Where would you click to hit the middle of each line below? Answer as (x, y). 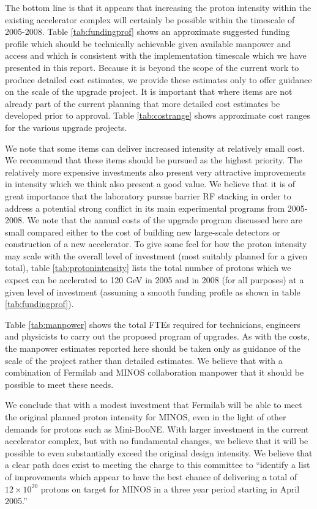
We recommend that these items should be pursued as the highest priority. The (154, 160)
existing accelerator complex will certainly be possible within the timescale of (150, 19)
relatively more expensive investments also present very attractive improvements (155, 172)
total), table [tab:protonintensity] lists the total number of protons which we (148, 268)
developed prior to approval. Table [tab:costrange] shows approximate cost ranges (158, 115)
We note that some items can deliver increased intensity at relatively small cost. (155, 148)
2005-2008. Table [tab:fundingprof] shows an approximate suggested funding (147, 32)
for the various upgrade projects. (66, 127)
